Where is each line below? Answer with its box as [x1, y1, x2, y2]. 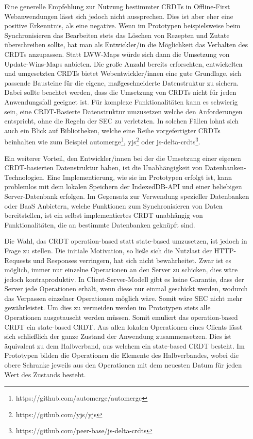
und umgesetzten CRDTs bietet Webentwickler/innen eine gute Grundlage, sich [4, 68, 241, 78]
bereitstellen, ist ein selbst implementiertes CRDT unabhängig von [4, 210, 203, 220]
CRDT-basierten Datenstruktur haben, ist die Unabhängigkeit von [4, 162, 203, 173]
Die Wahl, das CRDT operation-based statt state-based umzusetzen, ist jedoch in [4, 236, 247, 246]
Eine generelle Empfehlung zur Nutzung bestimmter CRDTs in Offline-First [4, 1, 230, 11]
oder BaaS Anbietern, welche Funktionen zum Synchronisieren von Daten [4, 200, 223, 211]
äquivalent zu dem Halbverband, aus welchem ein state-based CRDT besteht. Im [4, 340, 245, 351]
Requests [4, 255, 31, 265]
